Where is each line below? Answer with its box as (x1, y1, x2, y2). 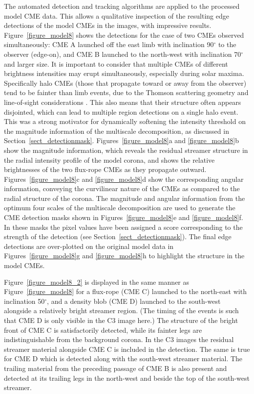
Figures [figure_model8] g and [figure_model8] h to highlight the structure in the (4, 250, 245, 261)
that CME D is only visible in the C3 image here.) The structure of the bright (4, 315, 238, 325)
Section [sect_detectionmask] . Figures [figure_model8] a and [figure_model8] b (4, 135, 239, 146)
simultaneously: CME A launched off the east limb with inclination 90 (4, 39, 214, 49)
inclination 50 (4, 295, 45, 306)
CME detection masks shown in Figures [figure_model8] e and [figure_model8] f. (4, 212, 243, 222)
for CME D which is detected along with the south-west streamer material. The (4, 353, 243, 364)
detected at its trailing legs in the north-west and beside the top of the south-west (4, 372, 250, 383)
